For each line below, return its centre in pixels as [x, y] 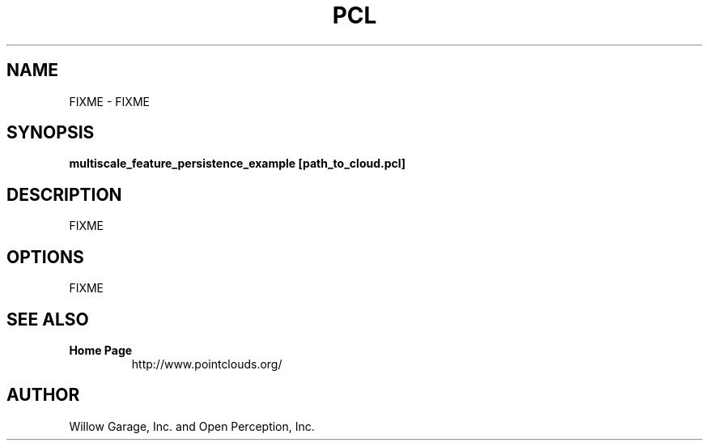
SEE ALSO [48, 319]
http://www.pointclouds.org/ [207, 364]
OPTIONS [45, 257]
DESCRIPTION [64, 194]
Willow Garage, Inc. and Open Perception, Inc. [192, 426]
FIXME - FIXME [109, 101]
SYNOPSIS [51, 133]
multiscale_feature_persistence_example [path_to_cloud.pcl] [238, 164]
